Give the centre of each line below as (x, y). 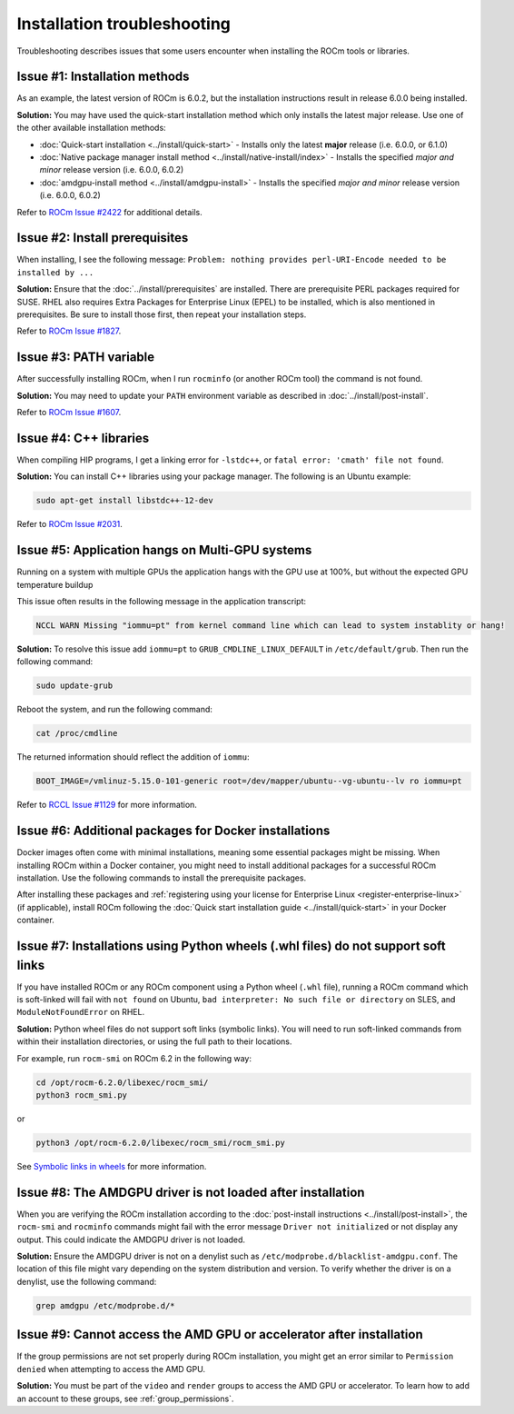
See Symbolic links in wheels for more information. (112, 1166)
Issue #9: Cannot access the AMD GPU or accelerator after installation (220, 1334)
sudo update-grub (74, 686)
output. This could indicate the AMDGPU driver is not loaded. (131, 1240)
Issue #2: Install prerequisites (103, 238)
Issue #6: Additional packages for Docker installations (173, 831)
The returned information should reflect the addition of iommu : (133, 757)
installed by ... (55, 272)
